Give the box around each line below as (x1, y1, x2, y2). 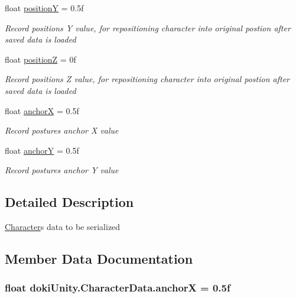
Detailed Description (5, 193, 134, 211)
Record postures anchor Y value (5, 164, 119, 176)
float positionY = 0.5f (5, 2, 84, 14)
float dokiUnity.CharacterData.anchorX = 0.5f (5, 280, 230, 295)
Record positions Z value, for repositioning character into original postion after (5, 73, 290, 85)
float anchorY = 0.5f (5, 144, 79, 156)
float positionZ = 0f (5, 53, 76, 65)
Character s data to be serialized (5, 221, 121, 233)
